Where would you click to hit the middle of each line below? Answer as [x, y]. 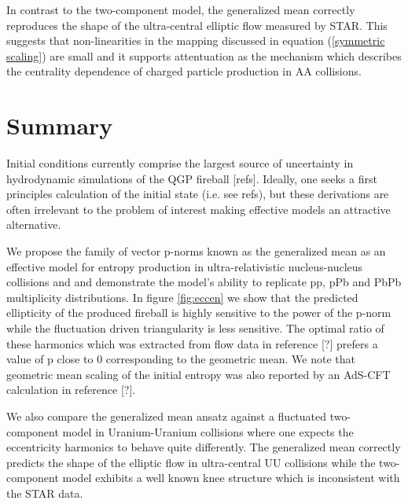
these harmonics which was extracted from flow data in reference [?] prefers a [192, 343]
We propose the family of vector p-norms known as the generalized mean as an [196, 251]
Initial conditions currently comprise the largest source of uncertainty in [180, 163]
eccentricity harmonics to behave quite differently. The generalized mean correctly [204, 447]
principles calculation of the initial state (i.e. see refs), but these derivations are [198, 194]
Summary [60, 125]
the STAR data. [45, 493]
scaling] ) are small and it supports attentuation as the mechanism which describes [204, 55]
